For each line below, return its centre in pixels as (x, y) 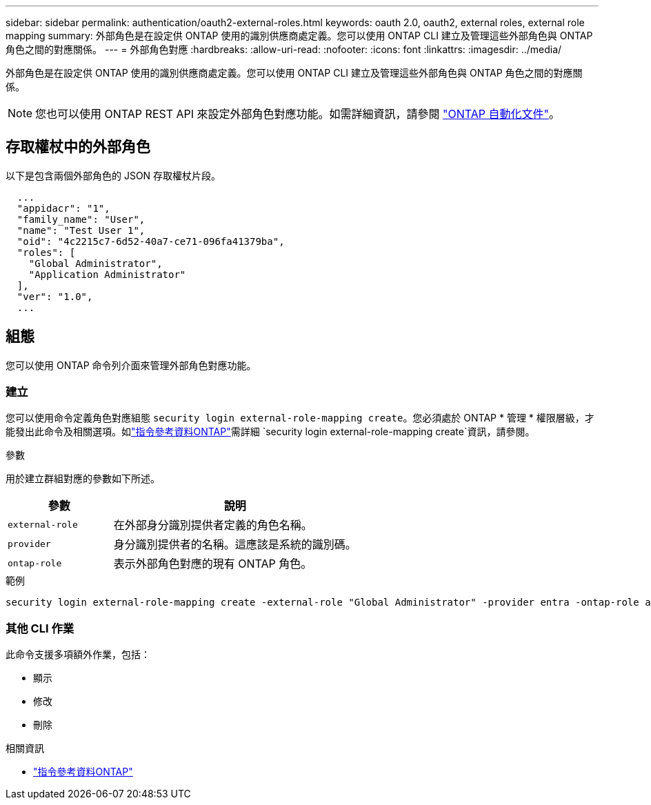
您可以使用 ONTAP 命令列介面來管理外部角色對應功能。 (131, 365)
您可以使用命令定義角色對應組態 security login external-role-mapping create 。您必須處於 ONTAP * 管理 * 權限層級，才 (300, 418)
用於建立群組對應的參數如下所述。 (83, 479)
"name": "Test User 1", (81, 230)
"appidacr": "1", (63, 208)
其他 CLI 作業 (40, 628)
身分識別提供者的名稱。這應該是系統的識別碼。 (235, 545)
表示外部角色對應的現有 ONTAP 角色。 (213, 564)
